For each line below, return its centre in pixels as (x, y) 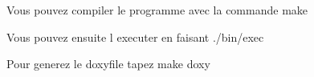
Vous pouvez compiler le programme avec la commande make (157, 10)
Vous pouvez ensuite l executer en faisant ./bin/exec (135, 36)
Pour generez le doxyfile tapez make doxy (108, 64)
